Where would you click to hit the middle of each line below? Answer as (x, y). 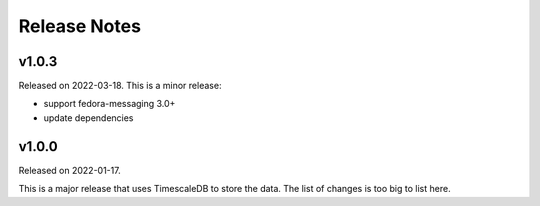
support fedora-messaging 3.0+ (109, 104)
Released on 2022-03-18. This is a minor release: (120, 86)
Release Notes (80, 26)
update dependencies (88, 117)
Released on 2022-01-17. (69, 170)
